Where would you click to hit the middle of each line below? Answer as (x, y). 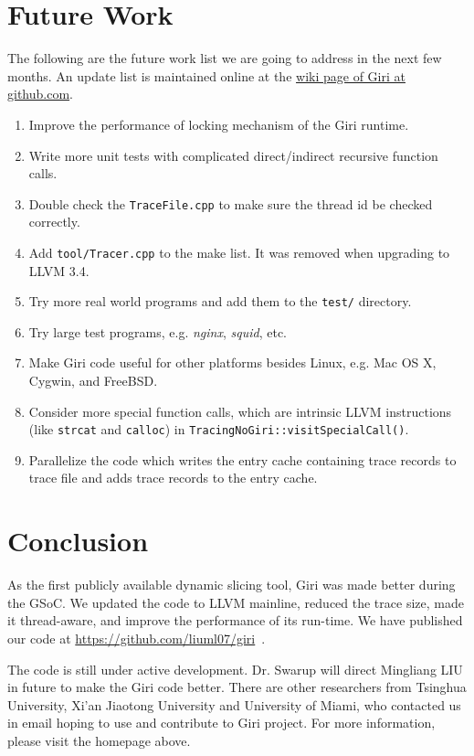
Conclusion (78, 541)
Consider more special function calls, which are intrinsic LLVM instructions (240, 411)
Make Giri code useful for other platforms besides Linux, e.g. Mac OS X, (232, 362)
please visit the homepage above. (99, 740)
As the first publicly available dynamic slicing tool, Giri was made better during (232, 585)
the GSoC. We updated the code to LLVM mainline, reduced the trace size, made (236, 602)
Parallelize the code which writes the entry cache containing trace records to (242, 459)
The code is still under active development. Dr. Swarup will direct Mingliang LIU (235, 669)
